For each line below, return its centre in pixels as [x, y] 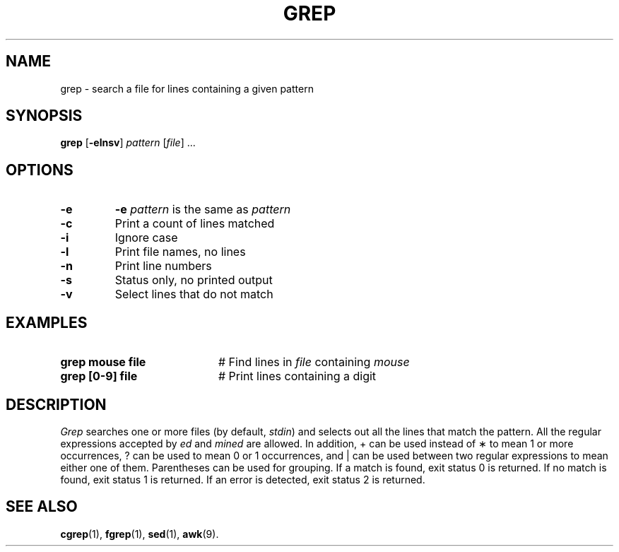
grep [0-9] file [99, 376]
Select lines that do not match [194, 294]
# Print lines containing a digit [297, 376]
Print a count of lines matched [195, 224]
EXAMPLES [47, 322]
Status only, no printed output [194, 280]
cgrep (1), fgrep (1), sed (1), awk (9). [140, 534]
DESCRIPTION [56, 404]
